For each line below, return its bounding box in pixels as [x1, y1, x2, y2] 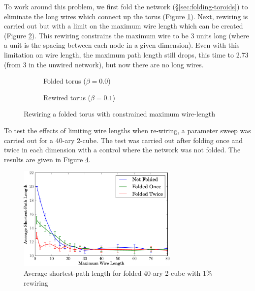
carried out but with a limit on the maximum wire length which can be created [4, 21, 243, 31]
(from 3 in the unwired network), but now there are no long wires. [4, 59, 204, 69]
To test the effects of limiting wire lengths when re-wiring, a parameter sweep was [4, 125, 251, 135]
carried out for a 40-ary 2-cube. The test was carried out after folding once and [4, 135, 243, 145]
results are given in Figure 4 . [4, 154, 91, 164]
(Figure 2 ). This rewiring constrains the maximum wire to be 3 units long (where [4, 30, 249, 40]
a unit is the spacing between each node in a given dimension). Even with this [4, 40, 240, 50]
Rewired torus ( [43, 92, 91, 102]
